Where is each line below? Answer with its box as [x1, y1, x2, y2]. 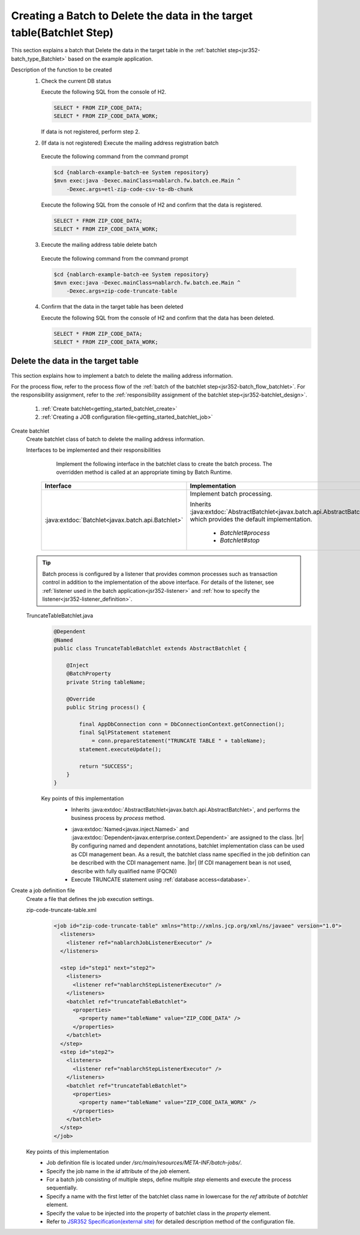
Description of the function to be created [11, 66, 112, 73]
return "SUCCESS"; [79, 763, 133, 769]
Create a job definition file [11, 887, 75, 894]
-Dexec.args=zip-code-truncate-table [66, 288, 178, 294]
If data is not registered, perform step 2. [41, 128, 140, 135]
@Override [66, 696, 95, 702]
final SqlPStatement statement [79, 729, 171, 736]
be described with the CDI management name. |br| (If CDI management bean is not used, [71, 859, 292, 866]
